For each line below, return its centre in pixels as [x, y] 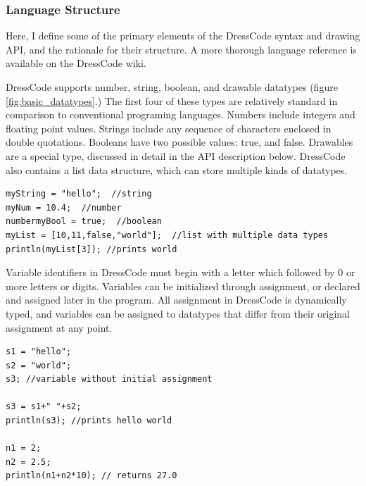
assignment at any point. [59, 327]
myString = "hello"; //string [79, 194]
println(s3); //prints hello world [89, 421]
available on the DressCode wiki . [76, 63]
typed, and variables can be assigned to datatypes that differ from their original [178, 313]
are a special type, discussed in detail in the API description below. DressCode [176, 155]
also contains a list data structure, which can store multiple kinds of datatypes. [177, 169]
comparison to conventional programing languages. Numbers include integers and [181, 114]
